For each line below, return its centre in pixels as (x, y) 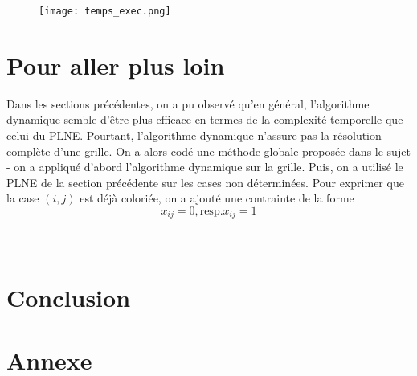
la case (23, 198)
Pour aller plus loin (116, 65)
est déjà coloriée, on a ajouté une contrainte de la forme (217, 198)
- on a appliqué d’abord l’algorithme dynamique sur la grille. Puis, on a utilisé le (205, 167)
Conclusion (69, 297)
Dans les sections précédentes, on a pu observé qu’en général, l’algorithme (188, 103)
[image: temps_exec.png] (105, 11)
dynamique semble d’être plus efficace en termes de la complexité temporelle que (205, 119)
